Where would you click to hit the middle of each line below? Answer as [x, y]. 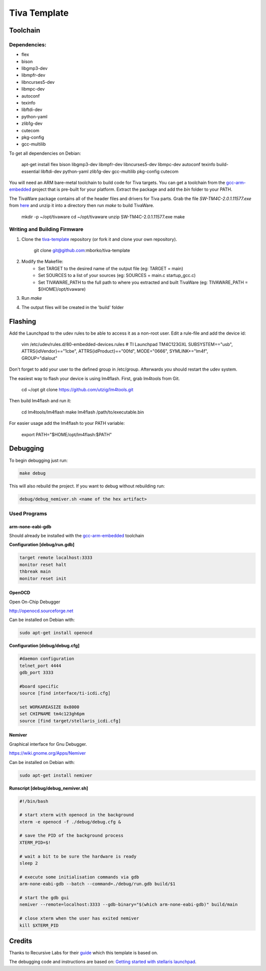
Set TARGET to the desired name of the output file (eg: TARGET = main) [111, 268]
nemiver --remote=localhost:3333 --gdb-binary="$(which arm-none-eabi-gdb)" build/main [129, 905]
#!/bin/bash [34, 801]
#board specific [39, 686]
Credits [21, 941]
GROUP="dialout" [39, 358]
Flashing [23, 321]
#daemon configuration [47, 659]
